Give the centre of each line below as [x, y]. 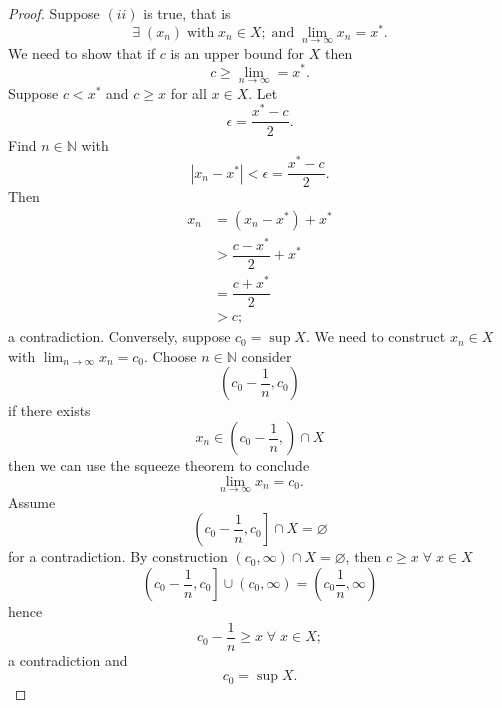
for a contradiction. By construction [118, 556]
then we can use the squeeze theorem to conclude [159, 465]
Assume [32, 501]
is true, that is [187, 13]
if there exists [49, 410]
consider [266, 355]
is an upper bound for [237, 52]
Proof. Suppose [54, 13]
